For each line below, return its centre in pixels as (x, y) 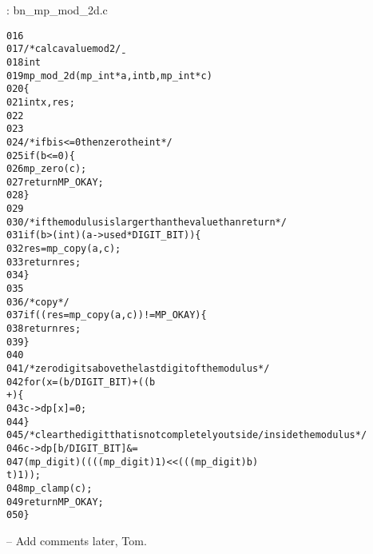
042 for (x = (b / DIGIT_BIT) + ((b (81, 382)
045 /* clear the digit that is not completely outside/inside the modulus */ (187, 435)
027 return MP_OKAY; (55, 182)
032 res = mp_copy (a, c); (64, 249)
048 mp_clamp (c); (50, 488)
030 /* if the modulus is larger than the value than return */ (147, 222)
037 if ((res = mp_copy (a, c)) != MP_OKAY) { (107, 315)
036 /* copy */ (38, 302)
